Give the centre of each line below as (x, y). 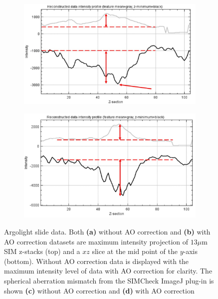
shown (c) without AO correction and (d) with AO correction (99, 290)
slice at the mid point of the (135, 251)
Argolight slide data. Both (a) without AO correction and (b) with (107, 232)
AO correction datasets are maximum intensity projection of (96, 241)
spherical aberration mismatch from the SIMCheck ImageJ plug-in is (109, 280)
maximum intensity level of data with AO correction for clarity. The (108, 271)
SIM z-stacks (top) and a (42, 251)
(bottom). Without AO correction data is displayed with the (97, 261)
